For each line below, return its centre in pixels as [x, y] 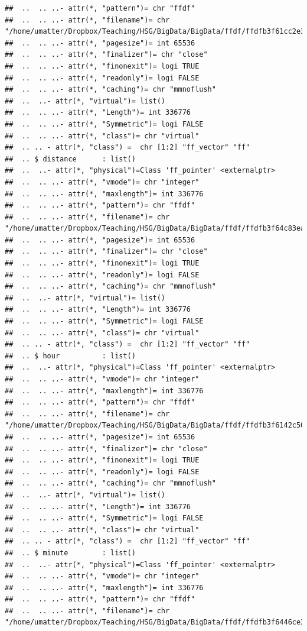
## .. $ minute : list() [70, 553]
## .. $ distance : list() [70, 159]
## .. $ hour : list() [70, 356]
